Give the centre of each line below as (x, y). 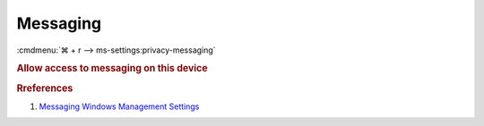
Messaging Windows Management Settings (119, 106)
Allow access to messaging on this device (112, 69)
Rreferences (45, 88)
